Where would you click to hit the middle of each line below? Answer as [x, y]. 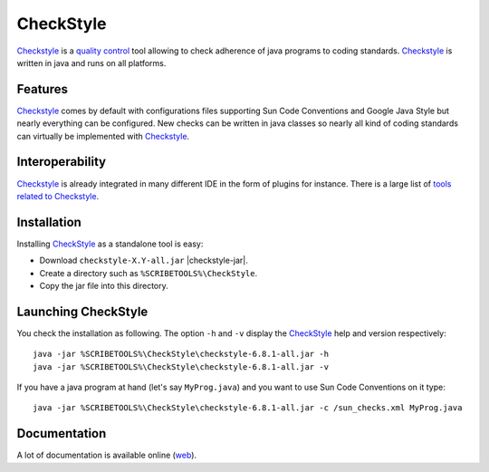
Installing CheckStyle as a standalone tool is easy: [110, 244]
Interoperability [62, 162]
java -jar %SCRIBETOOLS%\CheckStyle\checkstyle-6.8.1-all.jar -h [181, 354]
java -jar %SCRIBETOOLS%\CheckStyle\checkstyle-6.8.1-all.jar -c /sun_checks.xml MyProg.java [248, 408]
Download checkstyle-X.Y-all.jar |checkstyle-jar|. [144, 260]
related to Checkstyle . [58, 196]
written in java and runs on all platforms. [91, 63]
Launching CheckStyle [82, 311]
